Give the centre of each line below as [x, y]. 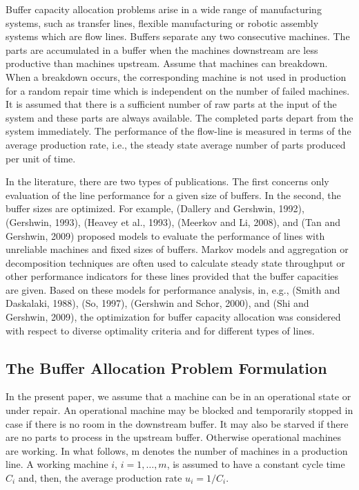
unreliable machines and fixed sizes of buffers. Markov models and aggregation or [177, 249]
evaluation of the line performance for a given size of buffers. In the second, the [173, 195]
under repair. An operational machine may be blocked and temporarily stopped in [179, 410]
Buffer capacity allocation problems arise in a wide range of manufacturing [164, 9]
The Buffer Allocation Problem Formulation [166, 367]
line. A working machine [57, 464]
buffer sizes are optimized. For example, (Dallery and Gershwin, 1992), [155, 208]
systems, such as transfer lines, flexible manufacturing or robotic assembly [162, 22]
